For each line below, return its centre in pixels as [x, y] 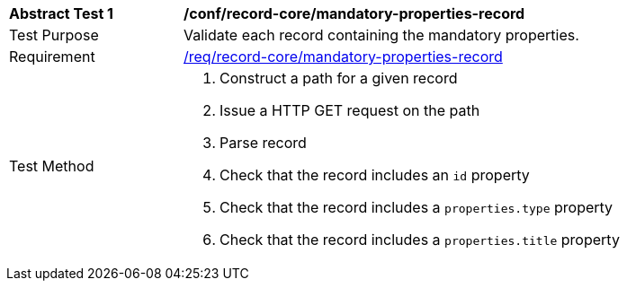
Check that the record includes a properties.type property [417, 207]
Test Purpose [54, 35]
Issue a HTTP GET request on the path [350, 110]
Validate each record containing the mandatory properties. [381, 35]
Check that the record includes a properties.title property [420, 240]
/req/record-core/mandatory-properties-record [343, 57]
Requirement [52, 57]
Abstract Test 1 [61, 13]
